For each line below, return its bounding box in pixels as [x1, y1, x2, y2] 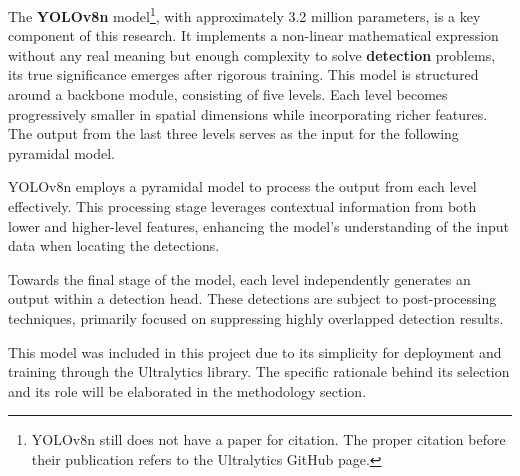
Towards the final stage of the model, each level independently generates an [8, 268, 471, 289]
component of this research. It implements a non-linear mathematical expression [8, 25, 499, 46]
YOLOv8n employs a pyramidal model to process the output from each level [8, 176, 477, 197]
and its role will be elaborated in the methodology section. [8, 380, 367, 401]
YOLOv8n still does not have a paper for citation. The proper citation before [31, 429, 506, 450]
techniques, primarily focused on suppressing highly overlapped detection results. [8, 307, 504, 328]
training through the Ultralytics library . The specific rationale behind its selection [8, 361, 510, 382]
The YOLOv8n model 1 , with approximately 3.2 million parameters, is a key [8, 3, 481, 26]
